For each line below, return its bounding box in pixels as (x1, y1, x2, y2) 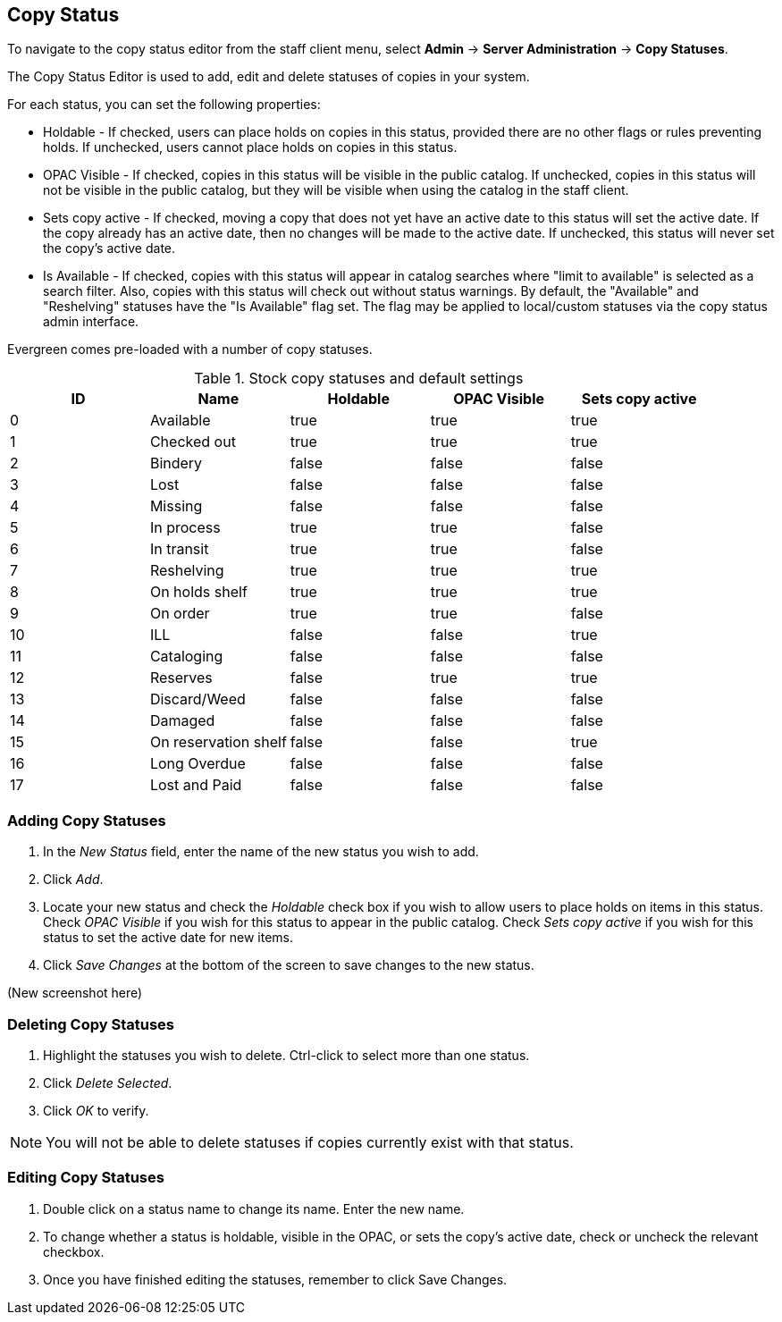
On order (149, 604, 210, 623)
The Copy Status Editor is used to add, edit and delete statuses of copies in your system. (7, 69, 530, 85)
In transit (149, 540, 209, 559)
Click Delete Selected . (43, 1074, 172, 1090)
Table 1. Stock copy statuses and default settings (194, 369, 524, 388)
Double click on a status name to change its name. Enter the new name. (43, 1200, 465, 1217)
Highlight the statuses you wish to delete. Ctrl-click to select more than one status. (43, 1047, 530, 1063)
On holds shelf (149, 583, 248, 602)
